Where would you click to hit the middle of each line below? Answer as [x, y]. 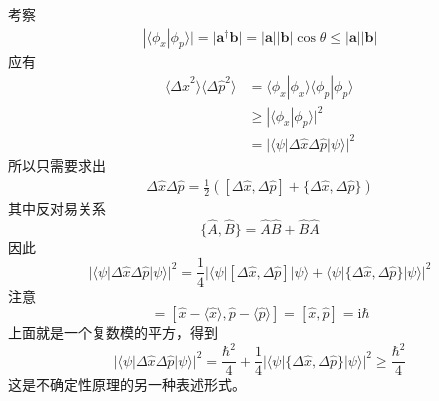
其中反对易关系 [57, 208]
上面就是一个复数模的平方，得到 [113, 332]
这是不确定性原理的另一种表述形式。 [127, 384]
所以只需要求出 [57, 164]
